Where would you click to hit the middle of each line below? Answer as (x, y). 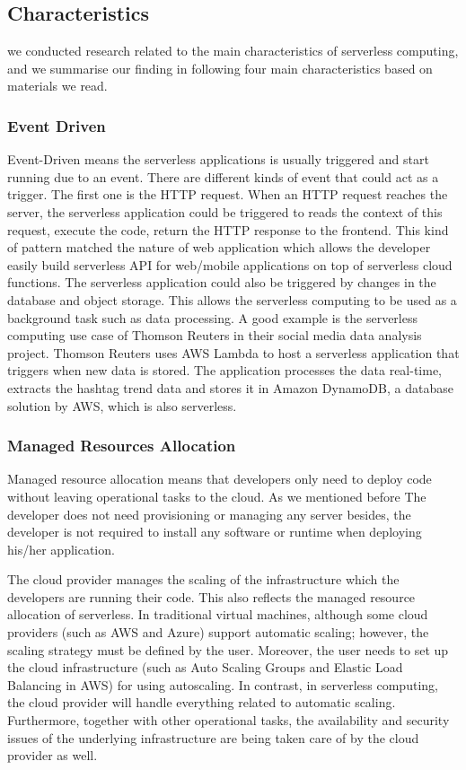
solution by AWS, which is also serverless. (122, 405)
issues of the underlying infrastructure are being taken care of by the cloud (213, 737)
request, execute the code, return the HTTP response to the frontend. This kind (228, 229)
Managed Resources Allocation (122, 446)
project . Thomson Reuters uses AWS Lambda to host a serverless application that (233, 352)
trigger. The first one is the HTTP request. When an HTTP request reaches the (228, 194)
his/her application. (61, 549)
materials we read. (57, 86)
